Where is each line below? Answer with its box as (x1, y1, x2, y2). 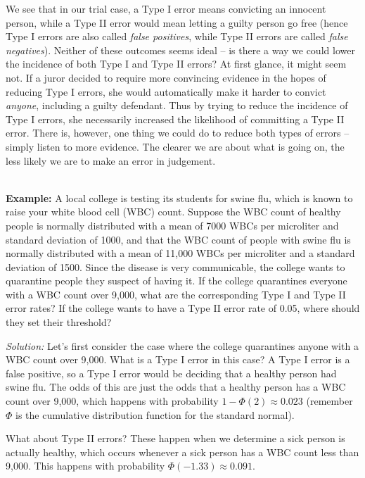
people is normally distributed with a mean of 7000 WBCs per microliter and (6, 218, 339, 232)
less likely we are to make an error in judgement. (6, 153, 216, 168)
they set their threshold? (6, 315, 112, 329)
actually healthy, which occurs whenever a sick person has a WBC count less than (6, 444, 359, 459)
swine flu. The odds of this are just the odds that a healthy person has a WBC (6, 379, 346, 394)
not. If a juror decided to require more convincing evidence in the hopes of (6, 70, 326, 84)
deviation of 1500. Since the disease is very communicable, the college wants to (6, 259, 345, 274)
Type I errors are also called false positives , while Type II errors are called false (6, 29, 348, 44)
